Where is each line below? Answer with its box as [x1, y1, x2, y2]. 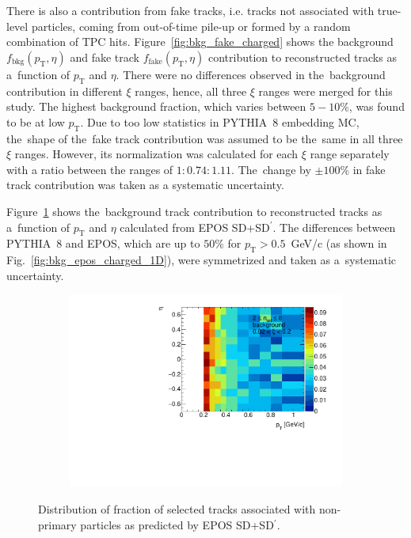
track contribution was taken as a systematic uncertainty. [6, 176, 284, 193]
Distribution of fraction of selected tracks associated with [38, 501, 316, 517]
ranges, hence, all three [135, 82, 247, 99]
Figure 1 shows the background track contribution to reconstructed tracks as [6, 203, 382, 219]
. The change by [231, 161, 311, 177]
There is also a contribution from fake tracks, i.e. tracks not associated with [6, 2, 375, 18]
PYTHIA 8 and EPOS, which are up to [6, 235, 200, 252]
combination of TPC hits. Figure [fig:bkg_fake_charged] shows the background [6, 33, 394, 50]
